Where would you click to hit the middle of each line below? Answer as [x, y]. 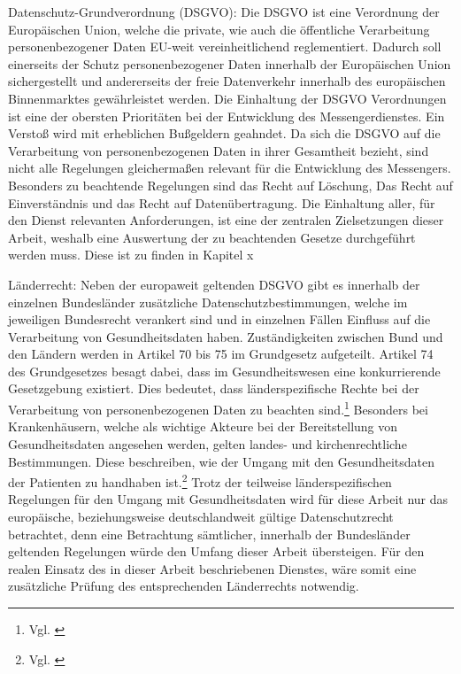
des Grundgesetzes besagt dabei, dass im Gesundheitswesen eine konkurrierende [224, 371]
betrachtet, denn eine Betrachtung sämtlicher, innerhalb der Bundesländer [209, 534]
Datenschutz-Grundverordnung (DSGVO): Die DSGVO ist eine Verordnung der [224, 12]
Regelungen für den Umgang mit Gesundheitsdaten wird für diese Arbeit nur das [228, 499]
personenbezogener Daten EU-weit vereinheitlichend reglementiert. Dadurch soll [225, 46]
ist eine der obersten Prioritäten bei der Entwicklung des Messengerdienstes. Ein [227, 116]
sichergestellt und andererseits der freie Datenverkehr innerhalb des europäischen [227, 81]
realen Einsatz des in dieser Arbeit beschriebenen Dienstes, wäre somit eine [212, 568]
